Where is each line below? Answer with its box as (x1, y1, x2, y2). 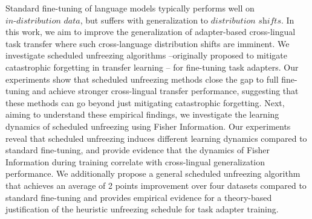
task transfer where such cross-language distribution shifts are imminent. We (5, 37, 290, 49)
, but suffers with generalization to (80, 13, 209, 26)
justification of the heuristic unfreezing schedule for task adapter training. (5, 203, 279, 215)
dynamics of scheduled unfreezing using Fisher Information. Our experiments (5, 119, 291, 132)
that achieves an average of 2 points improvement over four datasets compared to (5, 179, 307, 191)
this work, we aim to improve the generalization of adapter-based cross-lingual (5, 25, 296, 38)
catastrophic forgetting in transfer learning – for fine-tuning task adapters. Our (5, 60, 299, 73)
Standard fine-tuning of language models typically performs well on (5, 2, 255, 14)
